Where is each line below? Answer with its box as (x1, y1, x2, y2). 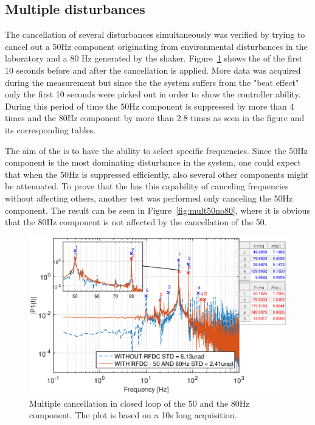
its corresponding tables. (5, 123, 96, 136)
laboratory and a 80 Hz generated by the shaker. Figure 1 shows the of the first (5, 52, 303, 65)
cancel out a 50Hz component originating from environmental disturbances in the (5, 40, 308, 52)
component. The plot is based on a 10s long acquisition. (29, 409, 237, 421)
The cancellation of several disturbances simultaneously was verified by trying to (5, 28, 305, 41)
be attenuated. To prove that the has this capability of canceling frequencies (5, 180, 289, 192)
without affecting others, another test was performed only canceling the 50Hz (5, 191, 293, 204)
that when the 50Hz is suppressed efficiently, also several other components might (5, 167, 309, 180)
